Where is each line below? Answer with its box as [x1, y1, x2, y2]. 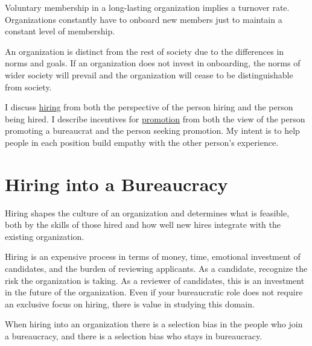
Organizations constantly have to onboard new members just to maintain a [5, 13, 282, 25]
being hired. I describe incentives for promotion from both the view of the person [5, 112, 305, 125]
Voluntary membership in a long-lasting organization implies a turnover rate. [5, 1, 290, 13]
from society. [5, 80, 52, 93]
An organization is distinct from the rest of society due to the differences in [5, 45, 284, 57]
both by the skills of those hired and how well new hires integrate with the [5, 218, 281, 231]
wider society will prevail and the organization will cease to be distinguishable [5, 68, 293, 81]
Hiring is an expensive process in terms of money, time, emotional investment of [5, 250, 301, 263]
